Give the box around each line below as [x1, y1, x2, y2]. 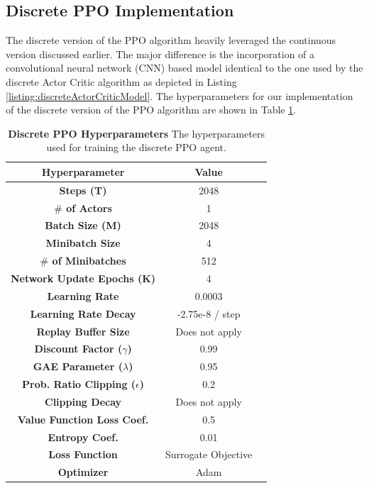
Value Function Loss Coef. [17, 411, 149, 426]
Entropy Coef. [48, 429, 119, 444]
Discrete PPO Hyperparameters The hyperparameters [8, 126, 265, 140]
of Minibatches [52, 253, 126, 268]
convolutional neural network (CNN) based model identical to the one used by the [6, 60, 363, 75]
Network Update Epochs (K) [11, 271, 156, 286]
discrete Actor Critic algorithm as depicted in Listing [6, 74, 237, 89]
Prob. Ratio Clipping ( [22, 377, 136, 392]
